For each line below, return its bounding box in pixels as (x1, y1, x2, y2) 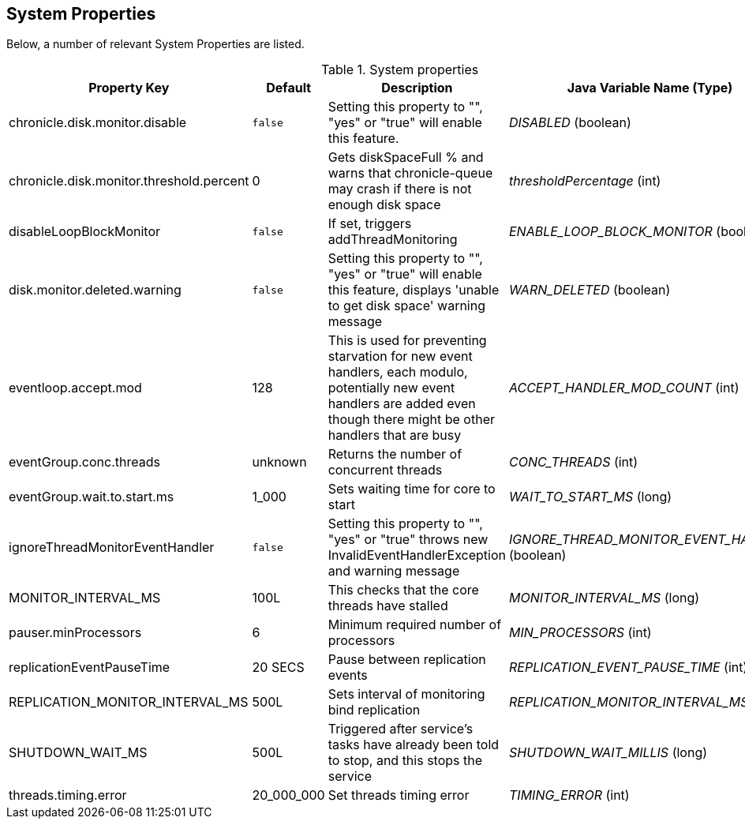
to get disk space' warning (328, 298, 486, 314)
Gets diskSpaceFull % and (328, 149, 484, 166)
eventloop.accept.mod (9, 380, 142, 396)
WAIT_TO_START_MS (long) (508, 489, 672, 505)
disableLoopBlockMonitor (9, 223, 161, 240)
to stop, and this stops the (328, 752, 483, 769)
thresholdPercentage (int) (508, 173, 661, 189)
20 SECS (252, 659, 305, 676)
